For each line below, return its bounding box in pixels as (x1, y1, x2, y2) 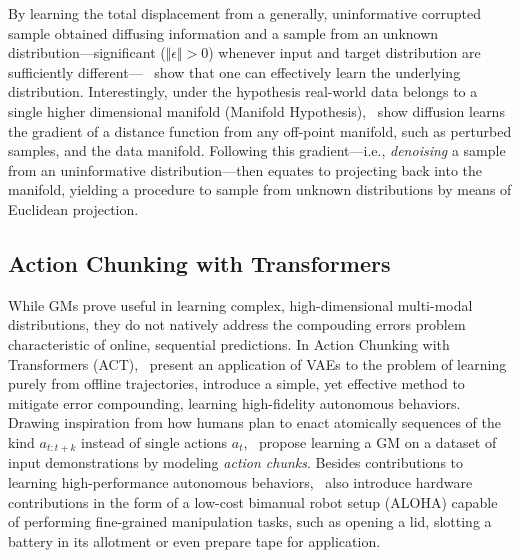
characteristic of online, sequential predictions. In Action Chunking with (8, 333, 450, 354)
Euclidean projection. (8, 198, 139, 219)
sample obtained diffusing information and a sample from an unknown (8, 22, 439, 43)
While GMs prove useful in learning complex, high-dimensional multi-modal (8, 294, 473, 315)
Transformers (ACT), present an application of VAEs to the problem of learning (8, 353, 507, 374)
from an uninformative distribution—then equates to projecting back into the (8, 159, 483, 180)
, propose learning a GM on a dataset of (243, 431, 497, 452)
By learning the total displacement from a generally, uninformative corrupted (8, 3, 482, 23)
